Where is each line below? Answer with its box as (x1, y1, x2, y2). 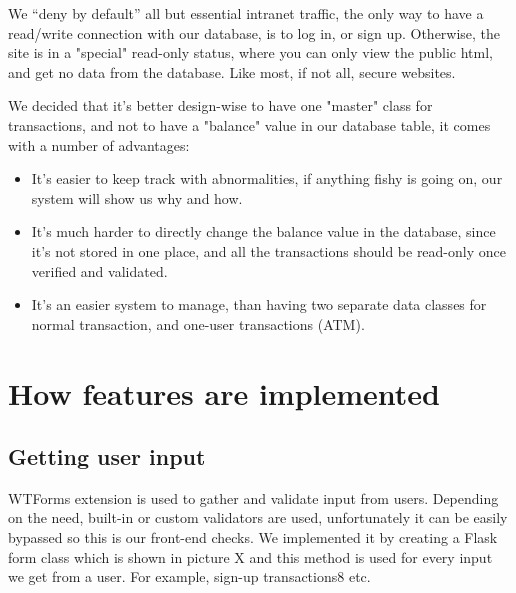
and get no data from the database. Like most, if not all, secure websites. (8, 61, 456, 82)
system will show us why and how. (31, 187, 243, 208)
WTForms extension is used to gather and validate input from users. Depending (8, 487, 499, 508)
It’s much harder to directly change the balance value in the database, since (31, 221, 496, 242)
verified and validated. (31, 260, 168, 281)
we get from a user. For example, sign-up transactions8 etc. (8, 566, 371, 587)
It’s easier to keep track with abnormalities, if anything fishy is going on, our (31, 168, 503, 189)
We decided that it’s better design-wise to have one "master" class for (8, 95, 433, 116)
